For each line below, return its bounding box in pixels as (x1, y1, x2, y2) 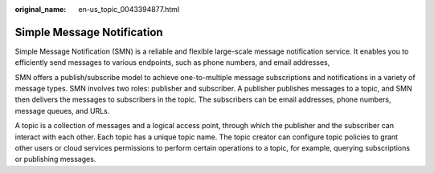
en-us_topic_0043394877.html (78, 5, 180, 14)
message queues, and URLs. (14, 106, 110, 115)
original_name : (14, 5, 67, 14)
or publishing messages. (14, 155, 96, 164)
